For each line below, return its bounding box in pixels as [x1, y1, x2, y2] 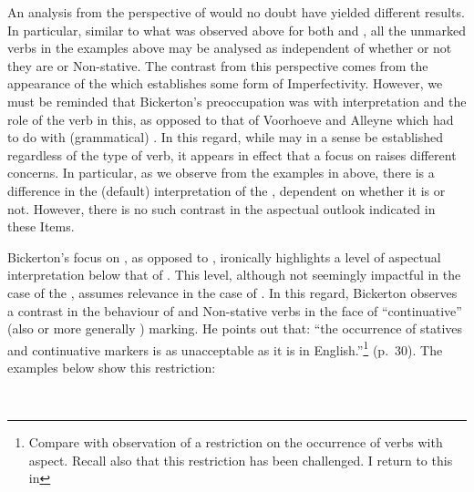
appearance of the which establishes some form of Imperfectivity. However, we [7, 74, 443, 93]
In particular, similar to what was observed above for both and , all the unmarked [7, 20, 466, 39]
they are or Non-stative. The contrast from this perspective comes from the [7, 56, 428, 75]
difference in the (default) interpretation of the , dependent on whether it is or [7, 180, 446, 200]
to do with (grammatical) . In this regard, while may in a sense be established [7, 128, 444, 147]
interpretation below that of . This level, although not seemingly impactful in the [7, 265, 461, 284]
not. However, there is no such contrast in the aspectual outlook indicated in [7, 199, 436, 218]
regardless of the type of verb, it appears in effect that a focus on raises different [7, 145, 457, 164]
